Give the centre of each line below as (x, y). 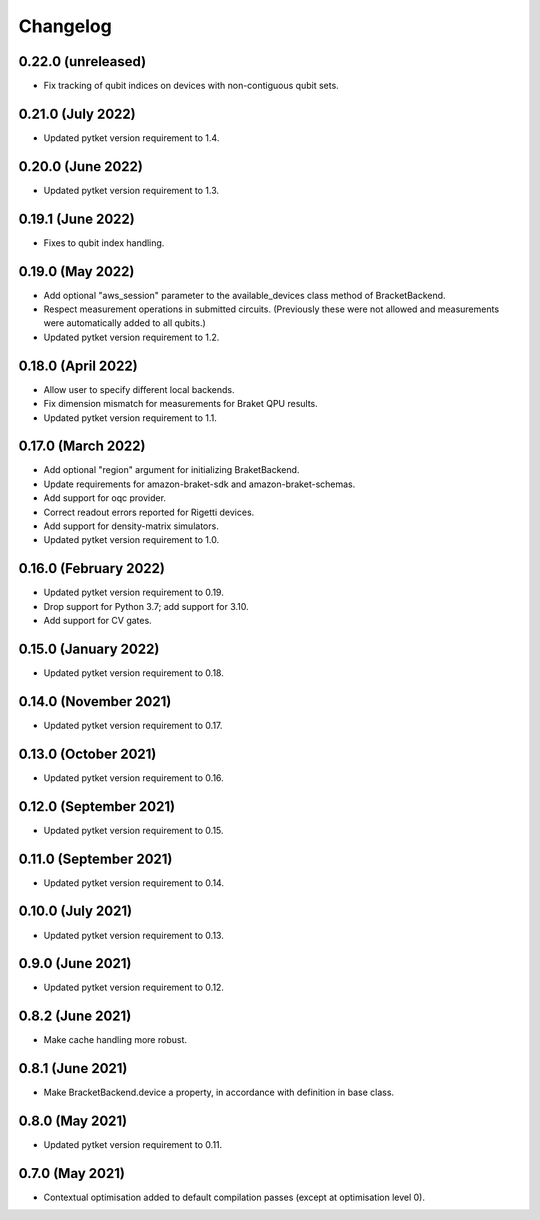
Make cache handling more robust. (115, 1040)
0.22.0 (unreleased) (82, 61)
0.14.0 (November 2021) (95, 701)
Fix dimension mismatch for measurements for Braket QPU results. (181, 404)
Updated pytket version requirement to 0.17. (133, 725)
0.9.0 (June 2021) (75, 963)
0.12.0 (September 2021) (96, 806)
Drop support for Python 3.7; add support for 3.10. (146, 606)
